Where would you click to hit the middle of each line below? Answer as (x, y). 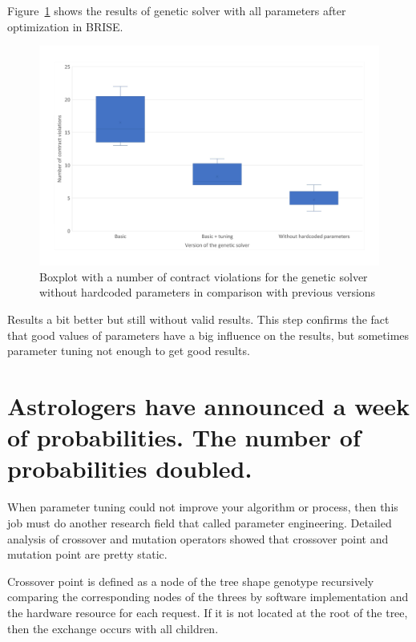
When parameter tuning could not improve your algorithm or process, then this (203, 507)
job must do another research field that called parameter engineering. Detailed (200, 522)
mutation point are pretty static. (87, 554)
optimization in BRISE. (65, 26)
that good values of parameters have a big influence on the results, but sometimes (208, 335)
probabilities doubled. (130, 468)
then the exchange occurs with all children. (113, 628)
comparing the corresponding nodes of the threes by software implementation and (208, 597)
